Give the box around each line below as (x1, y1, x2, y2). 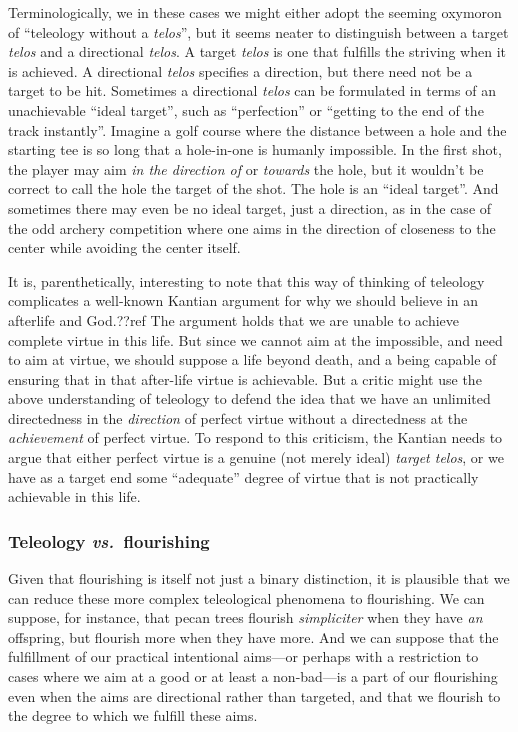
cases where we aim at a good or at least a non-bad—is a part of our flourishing (8, 666, 498, 687)
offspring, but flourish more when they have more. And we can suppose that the (8, 626, 499, 647)
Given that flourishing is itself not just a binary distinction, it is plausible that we (8, 568, 510, 589)
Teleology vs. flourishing (8, 528, 210, 553)
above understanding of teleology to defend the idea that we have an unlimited (8, 388, 491, 409)
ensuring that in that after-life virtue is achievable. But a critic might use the (8, 368, 482, 389)
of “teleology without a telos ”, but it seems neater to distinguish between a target (8, 21, 509, 42)
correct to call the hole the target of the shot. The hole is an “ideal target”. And (8, 178, 499, 199)
